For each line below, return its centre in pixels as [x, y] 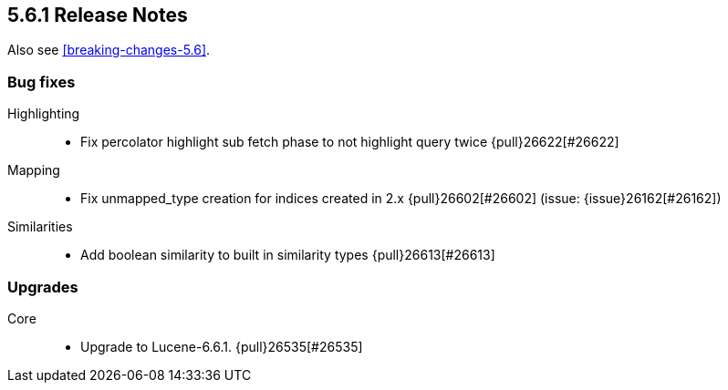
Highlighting [44, 114]
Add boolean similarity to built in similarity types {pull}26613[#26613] [288, 255]
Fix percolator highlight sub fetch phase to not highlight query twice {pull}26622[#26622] [350, 142]
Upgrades [43, 287]
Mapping [34, 170]
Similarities [40, 227]
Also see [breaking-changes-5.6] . [109, 50]
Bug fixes [42, 82]
